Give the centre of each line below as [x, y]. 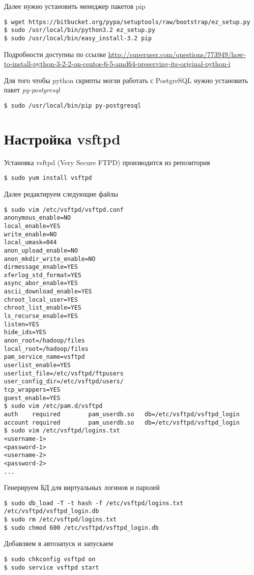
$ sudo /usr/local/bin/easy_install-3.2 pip [78, 38]
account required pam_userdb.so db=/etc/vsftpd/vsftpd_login [122, 422]
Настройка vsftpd [62, 138]
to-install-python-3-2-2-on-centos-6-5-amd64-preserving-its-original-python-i [117, 64]
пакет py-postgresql [32, 90]
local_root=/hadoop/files [46, 349]
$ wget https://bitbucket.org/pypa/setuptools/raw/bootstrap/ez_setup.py [127, 22]
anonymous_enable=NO [38, 218]
